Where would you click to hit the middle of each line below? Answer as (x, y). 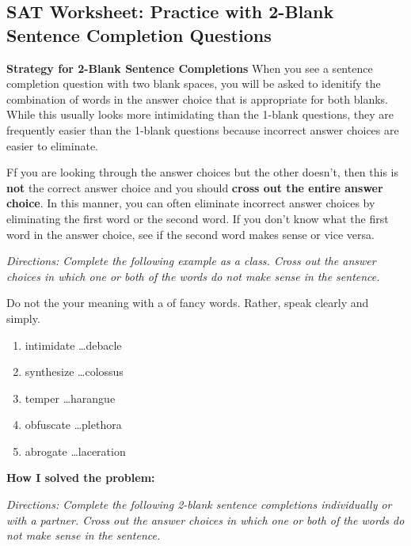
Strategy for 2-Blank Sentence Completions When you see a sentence (190, 68)
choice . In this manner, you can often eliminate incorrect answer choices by (191, 203)
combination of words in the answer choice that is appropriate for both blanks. (197, 99)
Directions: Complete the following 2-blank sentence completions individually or (199, 504)
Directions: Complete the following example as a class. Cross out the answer (191, 261)
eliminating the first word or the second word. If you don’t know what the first (198, 218)
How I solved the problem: (81, 478)
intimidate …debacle (73, 345)
